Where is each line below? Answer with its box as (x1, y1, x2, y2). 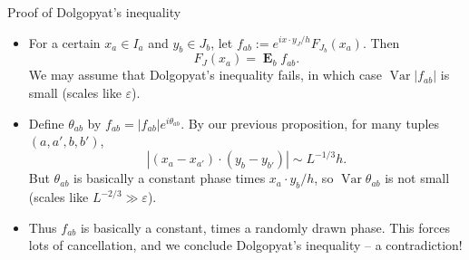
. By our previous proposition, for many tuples (181, 113, 440, 132)
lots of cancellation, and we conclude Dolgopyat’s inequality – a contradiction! (28, 236, 463, 255)
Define (28, 113, 64, 132)
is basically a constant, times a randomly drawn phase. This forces (80, 217, 450, 236)
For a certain (28, 33, 101, 52)
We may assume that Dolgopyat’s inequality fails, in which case (28, 65, 382, 84)
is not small (385, 169, 450, 188)
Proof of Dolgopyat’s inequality (7, 3, 181, 21)
